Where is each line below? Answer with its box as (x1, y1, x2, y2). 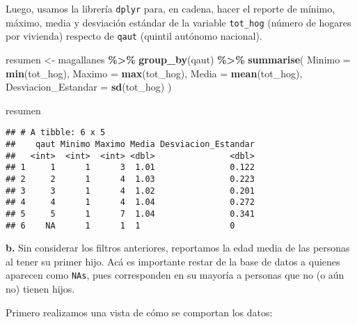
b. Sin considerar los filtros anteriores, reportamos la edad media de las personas (6, 240, 350, 255)
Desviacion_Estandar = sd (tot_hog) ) (6, 79, 172, 94)
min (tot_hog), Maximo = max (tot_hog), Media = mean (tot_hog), (6, 65, 303, 80)
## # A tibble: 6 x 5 (6, 128, 106, 138)
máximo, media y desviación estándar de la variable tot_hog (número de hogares (6, 15, 351, 29)
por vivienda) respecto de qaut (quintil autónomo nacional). (6, 29, 262, 43)
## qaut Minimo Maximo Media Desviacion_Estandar (6, 139, 255, 149)
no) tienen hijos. (6, 281, 75, 296)
